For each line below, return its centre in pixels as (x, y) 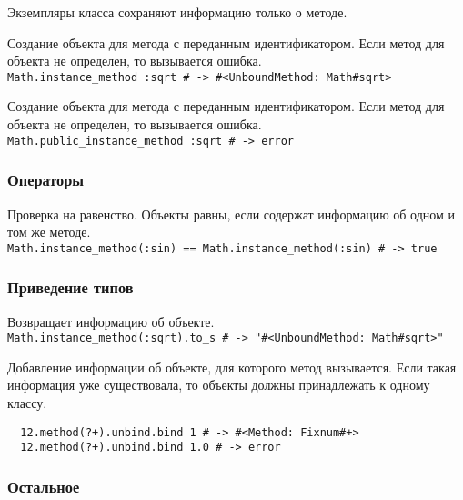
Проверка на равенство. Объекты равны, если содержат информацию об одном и (231, 214)
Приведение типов (70, 287)
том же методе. (49, 232)
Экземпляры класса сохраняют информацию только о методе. (177, 12)
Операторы (46, 180)
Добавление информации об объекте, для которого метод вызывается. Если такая (232, 367)
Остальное (44, 486)
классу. (27, 403)
